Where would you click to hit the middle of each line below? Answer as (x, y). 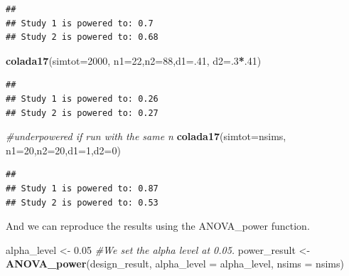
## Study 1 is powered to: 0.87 (82, 188)
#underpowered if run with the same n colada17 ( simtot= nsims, (146, 136)
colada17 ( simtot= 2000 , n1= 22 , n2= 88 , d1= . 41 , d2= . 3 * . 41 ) (134, 60)
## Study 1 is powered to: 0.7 (80, 23)
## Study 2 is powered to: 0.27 (82, 113)
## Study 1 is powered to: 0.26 (82, 99)
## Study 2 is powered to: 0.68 (82, 37)
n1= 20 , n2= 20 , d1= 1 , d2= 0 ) (63, 150)
